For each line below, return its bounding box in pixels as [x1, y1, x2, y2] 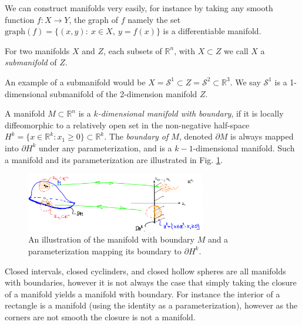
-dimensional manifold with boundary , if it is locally [98, 107, 284, 120]
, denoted [179, 130, 213, 142]
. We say [230, 75, 261, 88]
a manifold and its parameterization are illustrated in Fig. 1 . [5, 153, 223, 165]
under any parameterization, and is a [39, 141, 172, 154]
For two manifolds [5, 44, 70, 57]
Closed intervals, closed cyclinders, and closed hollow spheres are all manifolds [5, 264, 286, 277]
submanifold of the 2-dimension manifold [50, 87, 197, 100]
